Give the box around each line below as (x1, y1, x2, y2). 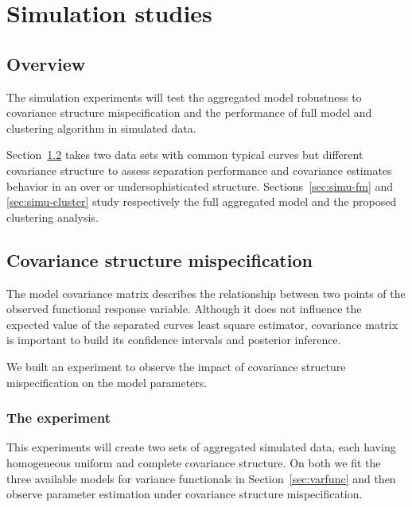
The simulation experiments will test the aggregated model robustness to (6, 88, 362, 105)
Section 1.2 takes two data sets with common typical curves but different (6, 146, 363, 163)
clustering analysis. (6, 208, 99, 225)
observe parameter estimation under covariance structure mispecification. (6, 486, 363, 502)
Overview (6, 51, 86, 75)
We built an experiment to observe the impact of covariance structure (6, 358, 346, 374)
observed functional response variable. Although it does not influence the (6, 300, 362, 317)
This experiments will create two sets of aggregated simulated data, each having (6, 439, 396, 455)
